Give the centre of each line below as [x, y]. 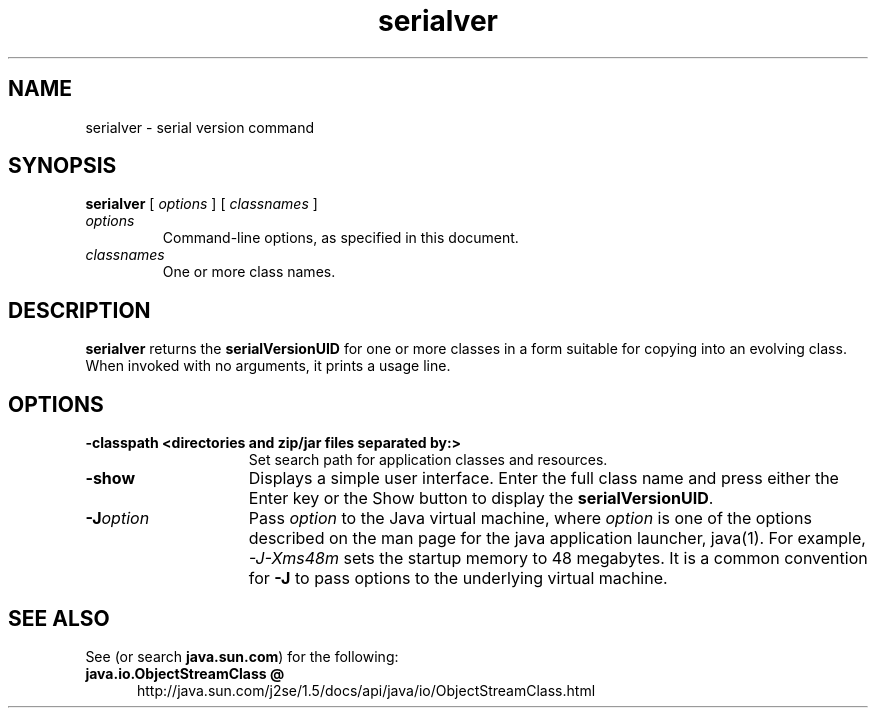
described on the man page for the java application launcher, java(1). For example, [557, 538]
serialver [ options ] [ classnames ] [201, 204]
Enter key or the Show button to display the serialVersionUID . [481, 498]
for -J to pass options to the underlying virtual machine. [458, 578]
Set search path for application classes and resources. [428, 460]
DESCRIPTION [79, 310]
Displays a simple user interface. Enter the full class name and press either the [543, 478]
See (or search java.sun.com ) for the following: [242, 656]
